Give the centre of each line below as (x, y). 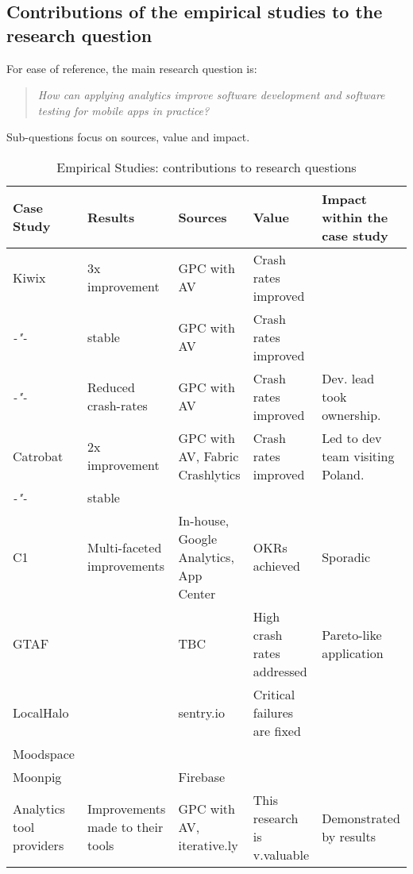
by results (349, 836)
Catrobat (38, 456)
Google (198, 538)
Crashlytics (209, 474)
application (353, 653)
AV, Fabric (208, 456)
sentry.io (201, 712)
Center (197, 593)
